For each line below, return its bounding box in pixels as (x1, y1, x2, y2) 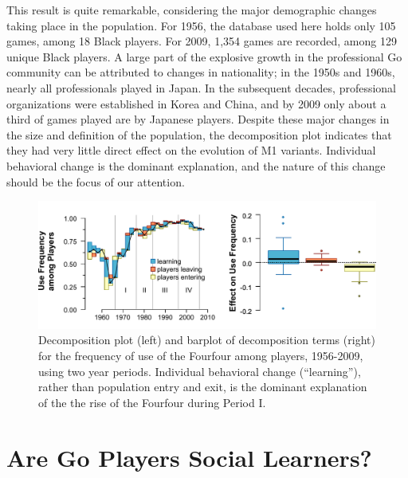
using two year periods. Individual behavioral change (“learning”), (38, 362, 361, 379)
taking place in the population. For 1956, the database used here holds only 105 (6, 17, 396, 33)
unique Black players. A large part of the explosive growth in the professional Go (6, 48, 402, 65)
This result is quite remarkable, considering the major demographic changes (6, 2, 377, 18)
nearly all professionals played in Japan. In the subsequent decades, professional (6, 79, 397, 96)
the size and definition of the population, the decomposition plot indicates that (6, 126, 392, 143)
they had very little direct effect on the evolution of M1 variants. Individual (6, 142, 376, 159)
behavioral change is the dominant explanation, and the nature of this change (6, 157, 386, 174)
